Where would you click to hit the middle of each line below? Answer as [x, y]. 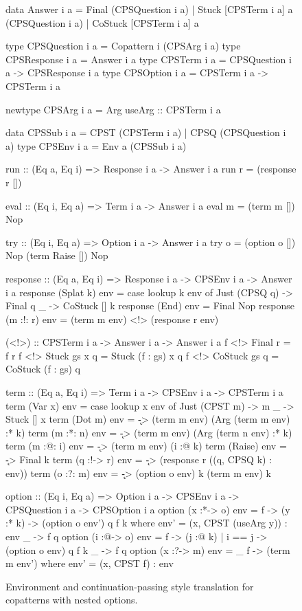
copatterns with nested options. [72, 600]
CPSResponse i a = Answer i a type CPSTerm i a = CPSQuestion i [149, 59]
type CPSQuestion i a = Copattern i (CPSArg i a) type [123, 46]
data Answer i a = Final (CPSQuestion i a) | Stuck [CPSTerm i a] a [149, 9]
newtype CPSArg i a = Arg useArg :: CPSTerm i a [113, 109]
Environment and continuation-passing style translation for [130, 586]
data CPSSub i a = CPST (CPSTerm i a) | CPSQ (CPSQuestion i [146, 132]
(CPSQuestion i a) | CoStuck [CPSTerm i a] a [102, 22]
